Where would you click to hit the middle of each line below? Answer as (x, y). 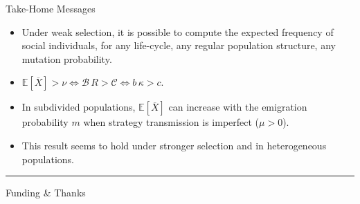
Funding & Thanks (46, 193)
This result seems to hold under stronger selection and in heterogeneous (174, 145)
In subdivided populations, (79, 107)
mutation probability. (67, 58)
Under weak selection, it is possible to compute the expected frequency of (178, 31)
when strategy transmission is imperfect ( (171, 122)
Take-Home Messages (51, 8)
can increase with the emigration (238, 107)
